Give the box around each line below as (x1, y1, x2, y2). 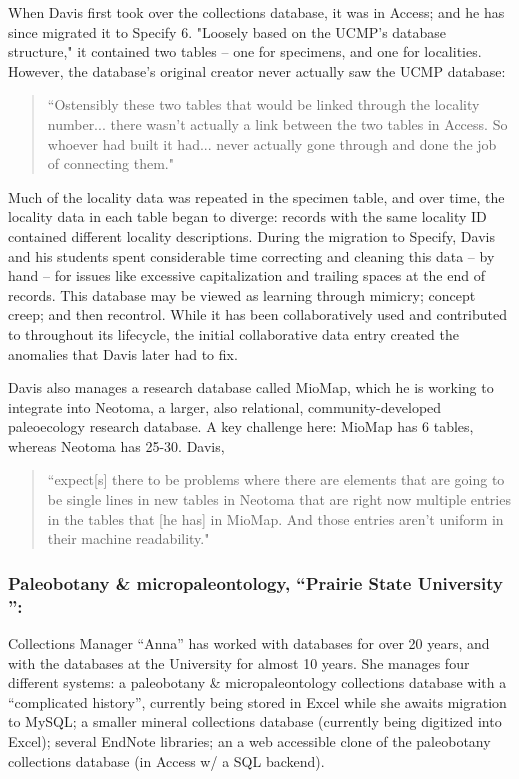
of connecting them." (47, 153, 174, 174)
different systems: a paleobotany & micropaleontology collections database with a (8, 672, 507, 693)
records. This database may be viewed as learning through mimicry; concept (8, 284, 476, 305)
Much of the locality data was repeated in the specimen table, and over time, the (8, 186, 505, 207)
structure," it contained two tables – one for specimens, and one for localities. (8, 41, 482, 62)
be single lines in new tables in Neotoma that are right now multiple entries (47, 489, 511, 510)
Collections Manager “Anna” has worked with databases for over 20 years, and (8, 632, 490, 653)
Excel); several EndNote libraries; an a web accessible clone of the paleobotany (8, 730, 491, 751)
